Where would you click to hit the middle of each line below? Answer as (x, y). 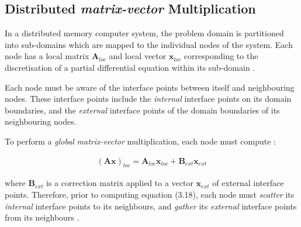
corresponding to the (221, 56)
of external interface (248, 183)
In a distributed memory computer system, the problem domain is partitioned (144, 33)
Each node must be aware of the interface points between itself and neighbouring (150, 87)
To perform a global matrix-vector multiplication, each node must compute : (140, 141)
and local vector (138, 56)
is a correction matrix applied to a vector (120, 183)
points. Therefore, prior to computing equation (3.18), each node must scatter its (150, 194)
